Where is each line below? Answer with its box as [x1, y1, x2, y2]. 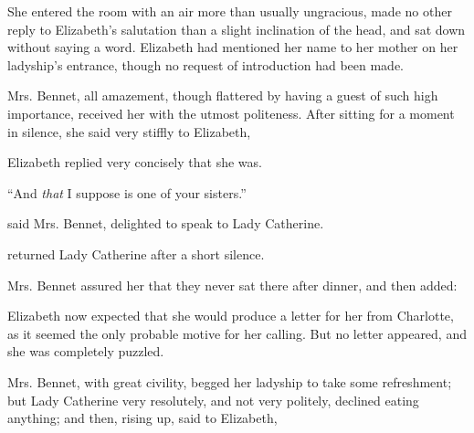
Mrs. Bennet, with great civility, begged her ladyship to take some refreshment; [7, 372, 452, 391]
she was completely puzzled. [7, 342, 164, 361]
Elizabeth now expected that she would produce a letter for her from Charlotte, [7, 306, 454, 325]
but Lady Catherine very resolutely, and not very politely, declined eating [7, 390, 419, 409]
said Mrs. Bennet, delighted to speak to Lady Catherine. [7, 214, 324, 233]
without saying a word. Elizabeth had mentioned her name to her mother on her [7, 37, 458, 57]
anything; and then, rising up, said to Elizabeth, [7, 408, 278, 428]
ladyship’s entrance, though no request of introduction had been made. [7, 55, 405, 74]
